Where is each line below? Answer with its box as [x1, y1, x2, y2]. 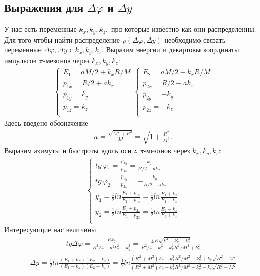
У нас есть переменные [4, 24, 77, 34]
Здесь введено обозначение [4, 117, 88, 128]
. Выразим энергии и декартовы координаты [102, 44, 239, 55]
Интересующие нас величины [4, 224, 96, 235]
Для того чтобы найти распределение [4, 34, 120, 45]
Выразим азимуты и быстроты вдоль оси [4, 145, 132, 156]
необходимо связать [164, 34, 226, 45]
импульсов [4, 54, 37, 65]
